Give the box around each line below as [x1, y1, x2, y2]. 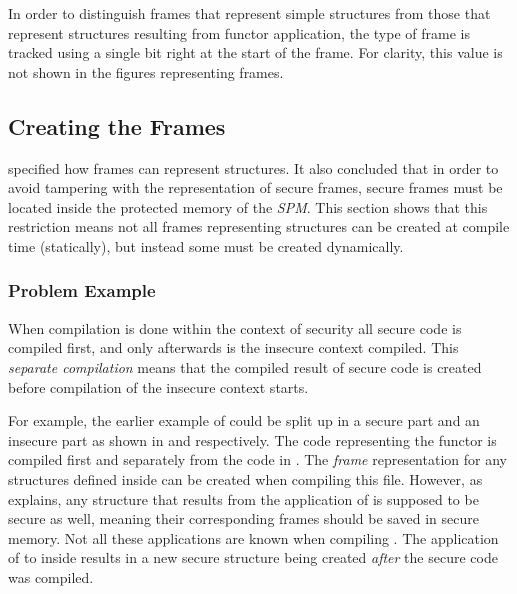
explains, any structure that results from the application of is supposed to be [8, 488, 479, 509]
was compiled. [8, 566, 94, 587]
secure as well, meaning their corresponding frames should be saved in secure [8, 508, 479, 529]
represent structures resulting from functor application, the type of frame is [8, 22, 470, 43]
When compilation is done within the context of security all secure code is [8, 317, 462, 338]
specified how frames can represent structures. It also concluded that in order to [8, 157, 499, 178]
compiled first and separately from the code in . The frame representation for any [8, 449, 507, 470]
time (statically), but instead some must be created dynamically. [8, 235, 404, 256]
